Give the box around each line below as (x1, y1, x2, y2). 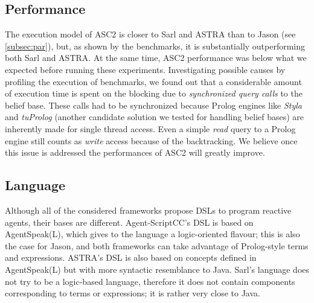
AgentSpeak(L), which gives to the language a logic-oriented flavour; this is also (5, 228, 300, 240)
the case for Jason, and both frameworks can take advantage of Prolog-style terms (5, 239, 309, 252)
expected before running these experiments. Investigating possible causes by (5, 63, 286, 75)
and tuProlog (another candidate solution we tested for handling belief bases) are (5, 110, 304, 123)
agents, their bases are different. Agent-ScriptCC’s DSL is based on (5, 215, 254, 228)
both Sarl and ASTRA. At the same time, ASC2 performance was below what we (5, 51, 307, 64)
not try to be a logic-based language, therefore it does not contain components (5, 275, 295, 287)
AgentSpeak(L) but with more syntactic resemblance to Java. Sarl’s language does (5, 263, 310, 275)
